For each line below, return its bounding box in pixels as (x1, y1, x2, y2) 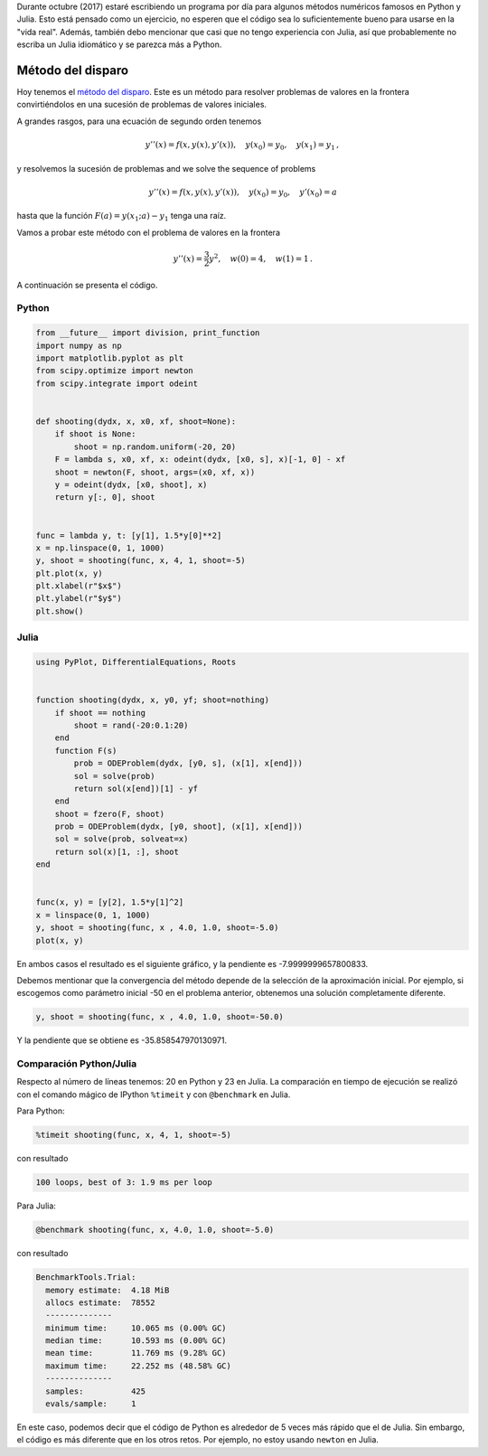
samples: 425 (45, 1386, 146, 1396)
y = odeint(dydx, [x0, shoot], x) (54, 479, 208, 490)
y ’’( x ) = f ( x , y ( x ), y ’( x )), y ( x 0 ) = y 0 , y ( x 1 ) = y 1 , (145, 140, 339, 152)
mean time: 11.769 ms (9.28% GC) (45, 1348, 227, 1358)
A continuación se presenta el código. (16, 279, 158, 290)
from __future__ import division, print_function (35, 328, 260, 338)
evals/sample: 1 (45, 1399, 136, 1409)
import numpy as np (35, 340, 122, 351)
